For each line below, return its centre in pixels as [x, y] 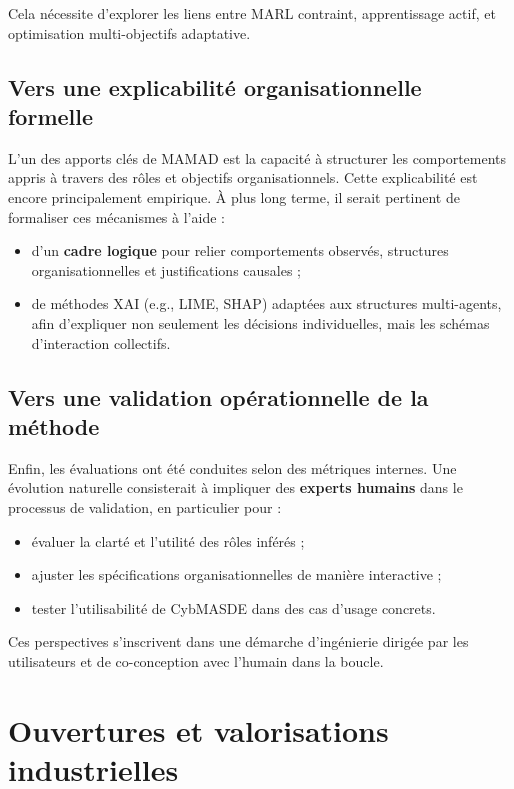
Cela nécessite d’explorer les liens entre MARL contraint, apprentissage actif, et [252, 13]
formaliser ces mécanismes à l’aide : [116, 216]
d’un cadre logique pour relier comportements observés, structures [240, 250]
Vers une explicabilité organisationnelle [215, 86]
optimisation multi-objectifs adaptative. [129, 32]
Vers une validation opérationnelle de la [218, 396]
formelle [51, 115]
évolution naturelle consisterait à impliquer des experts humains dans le [235, 487]
